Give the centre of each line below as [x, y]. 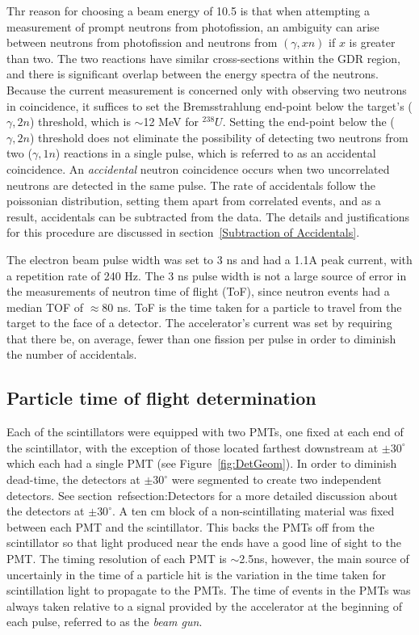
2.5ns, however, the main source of [324, 559]
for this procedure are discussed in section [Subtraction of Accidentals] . [183, 232]
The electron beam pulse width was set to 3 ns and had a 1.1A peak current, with [209, 259]
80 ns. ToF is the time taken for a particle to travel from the [252, 307]
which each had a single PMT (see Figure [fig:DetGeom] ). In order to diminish [202, 463]
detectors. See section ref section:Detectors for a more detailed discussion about [202, 495]
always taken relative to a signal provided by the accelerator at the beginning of [204, 606]
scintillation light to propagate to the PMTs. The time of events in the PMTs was [209, 590]
